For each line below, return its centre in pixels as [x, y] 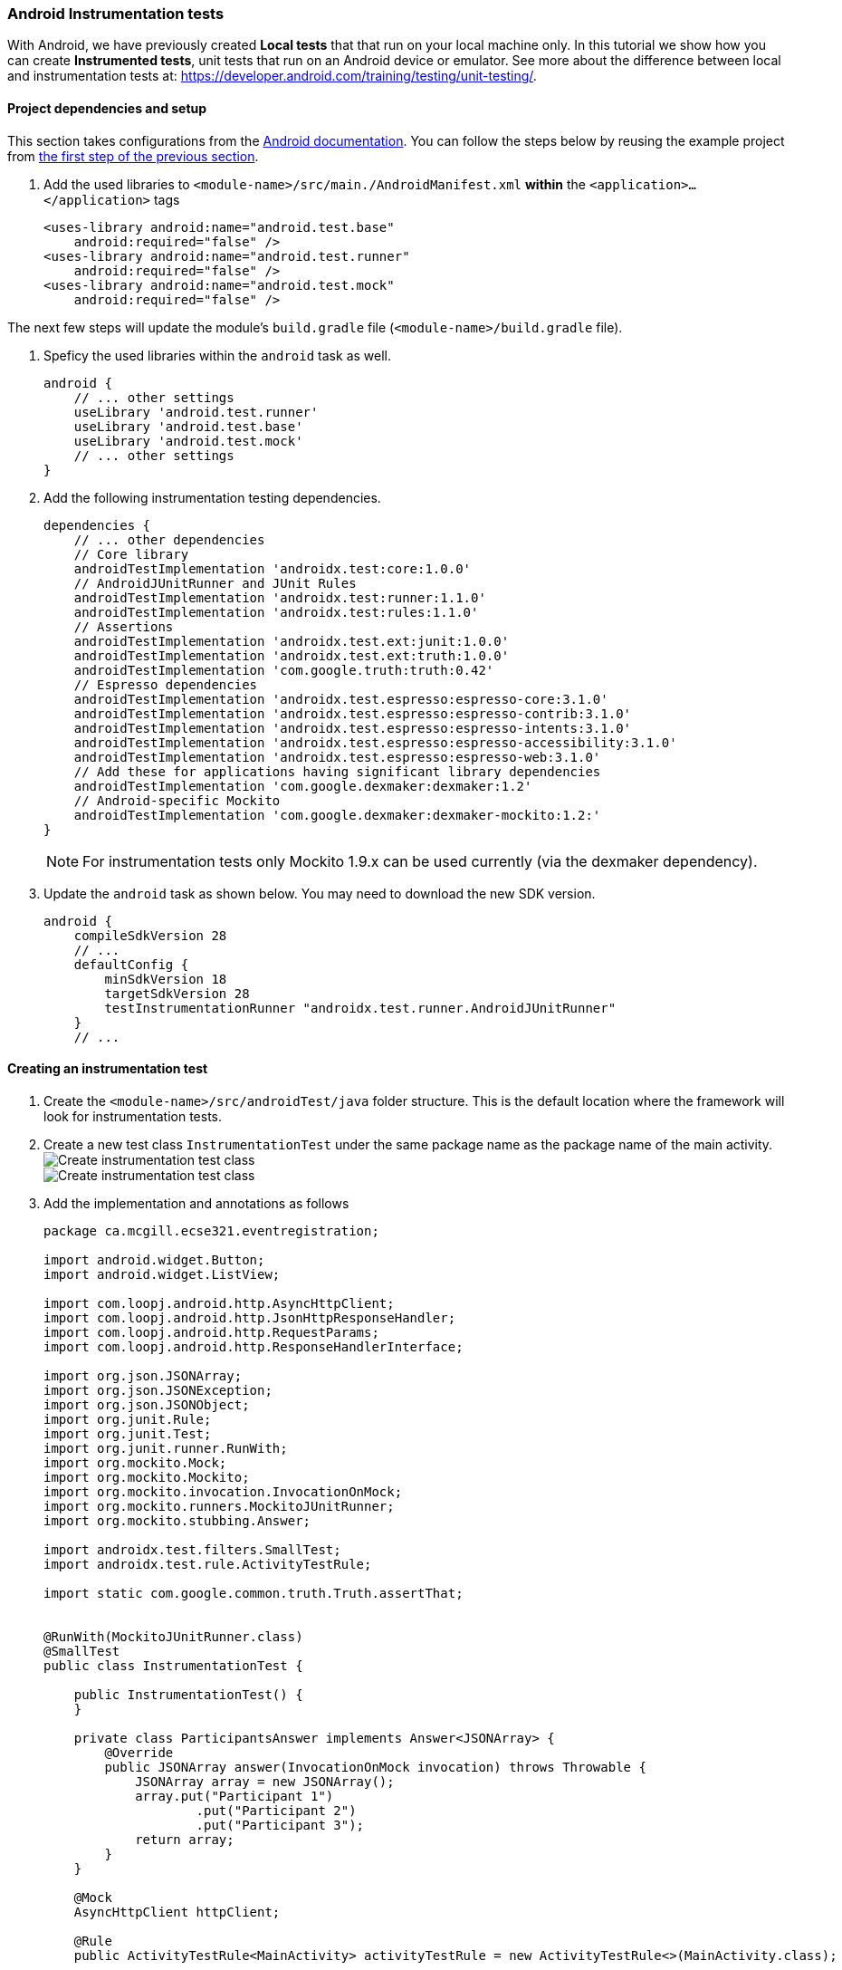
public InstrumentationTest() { [188, 1694]
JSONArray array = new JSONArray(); [265, 1781]
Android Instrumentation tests [116, 14]
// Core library [131, 554]
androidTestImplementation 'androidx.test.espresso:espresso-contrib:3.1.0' [353, 713]
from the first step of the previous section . [133, 156]
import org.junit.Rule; [128, 1419]
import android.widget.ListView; [162, 1274]
